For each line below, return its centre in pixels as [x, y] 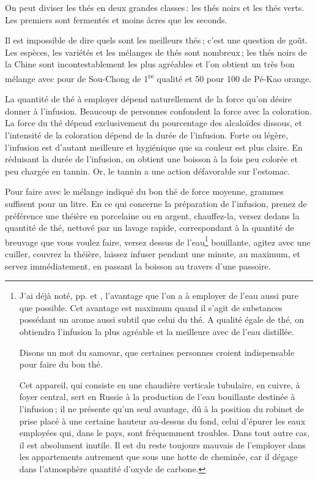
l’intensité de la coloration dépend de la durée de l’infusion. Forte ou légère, [146, 135]
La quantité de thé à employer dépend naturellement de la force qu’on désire [149, 99]
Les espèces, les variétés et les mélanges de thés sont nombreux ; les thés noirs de [156, 52]
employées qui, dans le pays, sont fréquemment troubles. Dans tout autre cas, [164, 433]
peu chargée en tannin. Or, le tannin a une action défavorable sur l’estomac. [148, 171]
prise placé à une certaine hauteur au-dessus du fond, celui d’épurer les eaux [162, 421]
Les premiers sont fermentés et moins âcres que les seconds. [116, 19]
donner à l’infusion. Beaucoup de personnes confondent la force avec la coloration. [158, 111]
